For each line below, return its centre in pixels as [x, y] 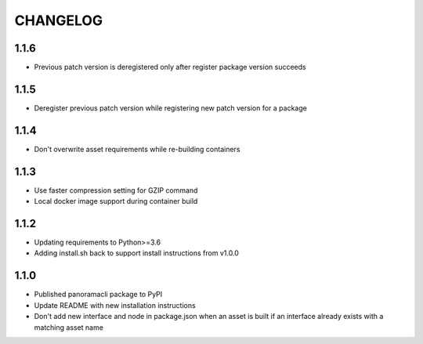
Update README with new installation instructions [115, 305]
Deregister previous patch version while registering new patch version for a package [170, 108]
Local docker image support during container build [116, 201]
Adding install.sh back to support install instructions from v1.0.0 [136, 253]
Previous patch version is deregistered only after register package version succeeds [170, 67]
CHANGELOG [59, 20]
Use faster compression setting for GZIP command [116, 190]
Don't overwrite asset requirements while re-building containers [137, 149]
